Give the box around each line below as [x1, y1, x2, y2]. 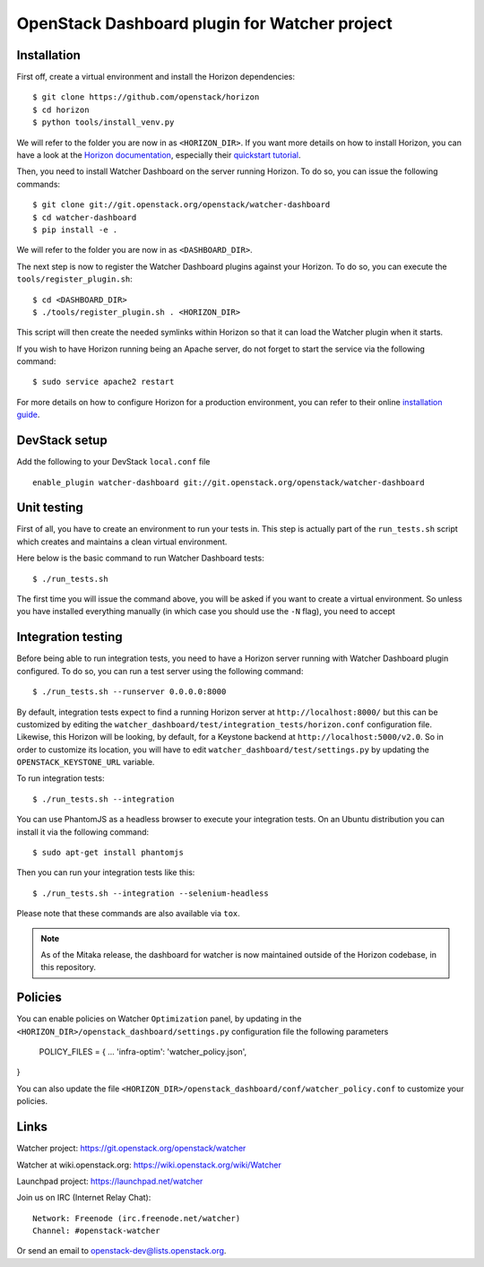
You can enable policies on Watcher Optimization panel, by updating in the [16, 1013, 302, 1024]
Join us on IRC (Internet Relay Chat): [16, 1193, 151, 1203]
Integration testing [16, 629, 123, 645]
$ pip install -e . [32, 224, 118, 235]
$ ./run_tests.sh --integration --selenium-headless [32, 888, 269, 898]
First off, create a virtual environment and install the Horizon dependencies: [16, 72, 296, 82]
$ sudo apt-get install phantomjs [32, 847, 184, 858]
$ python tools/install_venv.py [32, 117, 175, 127]
